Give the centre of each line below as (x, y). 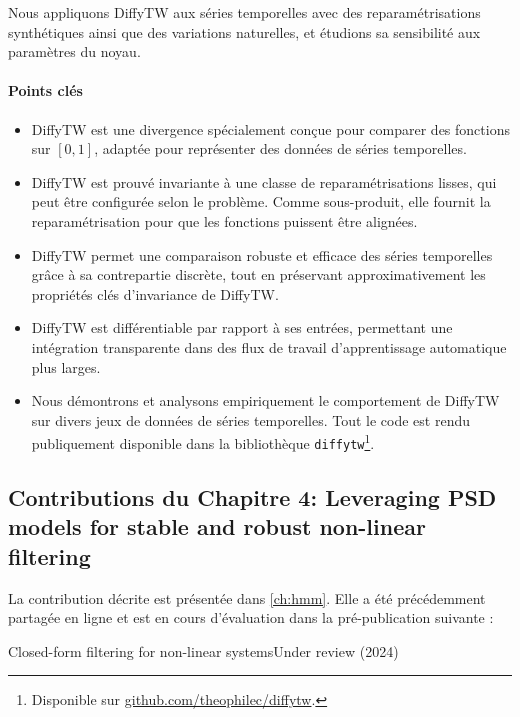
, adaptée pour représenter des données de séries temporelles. (280, 148)
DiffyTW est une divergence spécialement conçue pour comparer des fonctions (270, 128)
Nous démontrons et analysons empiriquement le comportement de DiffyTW (265, 400)
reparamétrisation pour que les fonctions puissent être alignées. (224, 220)
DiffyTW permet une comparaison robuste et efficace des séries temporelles (262, 254)
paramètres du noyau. (74, 51)
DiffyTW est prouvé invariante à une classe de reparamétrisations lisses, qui (264, 181)
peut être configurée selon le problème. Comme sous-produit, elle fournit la (261, 201)
